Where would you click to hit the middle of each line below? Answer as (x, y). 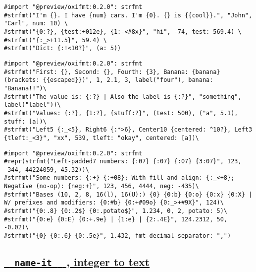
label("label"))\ (32, 105)
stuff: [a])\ (25, 121)
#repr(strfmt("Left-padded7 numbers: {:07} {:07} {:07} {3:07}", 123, (123, 162)
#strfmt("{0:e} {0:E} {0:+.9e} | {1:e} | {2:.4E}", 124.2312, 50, (116, 219)
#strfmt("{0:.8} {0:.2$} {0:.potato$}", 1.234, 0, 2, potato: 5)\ (116, 211)
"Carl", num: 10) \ (36, 24)
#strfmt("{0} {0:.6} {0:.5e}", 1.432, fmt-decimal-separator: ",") (118, 236)
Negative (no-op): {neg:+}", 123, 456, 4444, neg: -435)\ (102, 186)
